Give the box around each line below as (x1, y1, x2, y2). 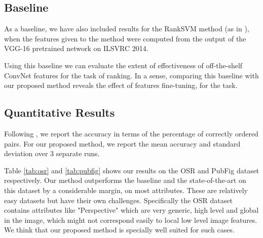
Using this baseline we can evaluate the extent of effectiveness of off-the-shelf (4, 60, 243, 70)
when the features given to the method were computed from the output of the (4, 33, 246, 43)
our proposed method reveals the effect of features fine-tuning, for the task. (4, 80, 238, 90)
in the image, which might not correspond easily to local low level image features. (4, 214, 257, 225)
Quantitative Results (4, 105, 115, 120)
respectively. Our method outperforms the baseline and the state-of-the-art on (4, 175, 246, 185)
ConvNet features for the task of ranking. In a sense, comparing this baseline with (4, 70, 259, 80)
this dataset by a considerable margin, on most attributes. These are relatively (4, 184, 248, 195)
